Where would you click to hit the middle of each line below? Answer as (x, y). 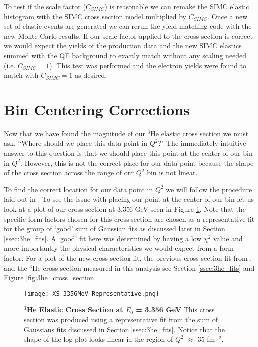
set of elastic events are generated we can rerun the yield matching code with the (128, 26)
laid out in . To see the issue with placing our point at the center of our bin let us (129, 199)
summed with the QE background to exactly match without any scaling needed (125, 55)
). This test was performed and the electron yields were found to (148, 65)
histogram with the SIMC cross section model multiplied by (95, 16)
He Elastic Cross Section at (75, 309)
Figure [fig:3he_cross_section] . (51, 277)
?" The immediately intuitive (202, 143)
